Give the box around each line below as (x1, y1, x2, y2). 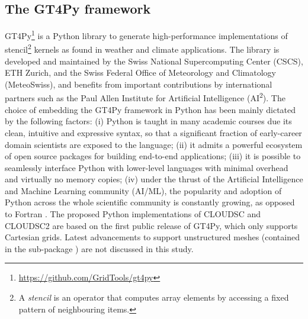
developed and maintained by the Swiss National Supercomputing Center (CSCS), (5, 54, 303, 67)
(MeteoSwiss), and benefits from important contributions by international (5, 78, 272, 90)
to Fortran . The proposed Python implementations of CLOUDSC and (5, 208, 261, 220)
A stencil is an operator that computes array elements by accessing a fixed (18, 291, 289, 304)
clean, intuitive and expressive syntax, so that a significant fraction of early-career (5, 126, 302, 138)
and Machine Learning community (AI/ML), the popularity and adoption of (5, 184, 282, 196)
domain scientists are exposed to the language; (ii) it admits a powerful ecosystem (5, 138, 303, 150)
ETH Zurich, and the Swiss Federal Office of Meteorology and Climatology (5, 66, 276, 79)
